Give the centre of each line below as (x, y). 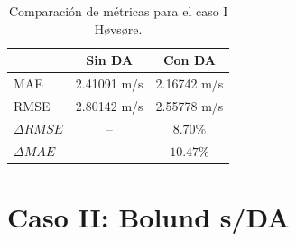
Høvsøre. (118, 28)
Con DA (189, 60)
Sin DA (110, 60)
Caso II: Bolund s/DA (148, 216)
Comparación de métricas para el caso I (118, 11)
